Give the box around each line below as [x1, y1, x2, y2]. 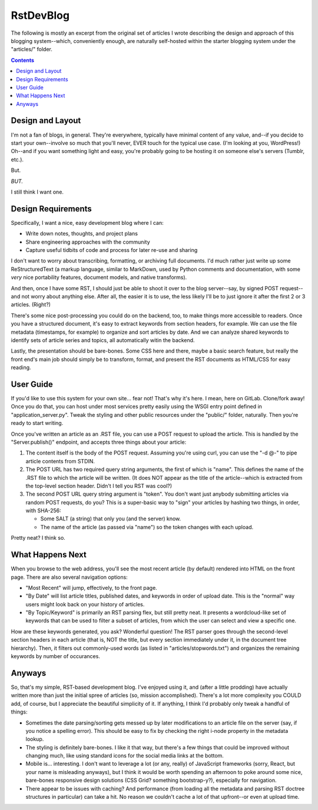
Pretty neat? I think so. [11, 535, 66, 542]
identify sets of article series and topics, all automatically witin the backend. [11, 336, 195, 344]
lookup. [25, 736, 44, 743]
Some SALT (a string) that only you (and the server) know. [40, 515, 181, 522]
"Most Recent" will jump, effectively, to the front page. [25, 584, 157, 591]
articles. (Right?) [11, 301, 51, 308]
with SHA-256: [25, 507, 61, 514]
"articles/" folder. [11, 46, 53, 53]
